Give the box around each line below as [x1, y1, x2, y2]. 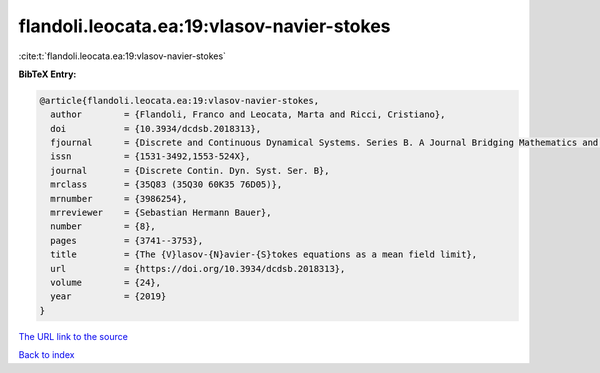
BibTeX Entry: [18, 68, 77, 80]
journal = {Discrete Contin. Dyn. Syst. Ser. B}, [50, 165, 330, 176]
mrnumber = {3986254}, [50, 193, 188, 204]
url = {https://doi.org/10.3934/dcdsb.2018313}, [50, 263, 346, 274]
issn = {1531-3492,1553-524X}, [50, 151, 251, 162]
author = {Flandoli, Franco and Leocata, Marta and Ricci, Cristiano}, [50, 109, 446, 120]
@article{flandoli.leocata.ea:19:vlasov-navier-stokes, [39, 95, 320, 106]
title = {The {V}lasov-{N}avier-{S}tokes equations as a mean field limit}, [50, 249, 478, 260]
